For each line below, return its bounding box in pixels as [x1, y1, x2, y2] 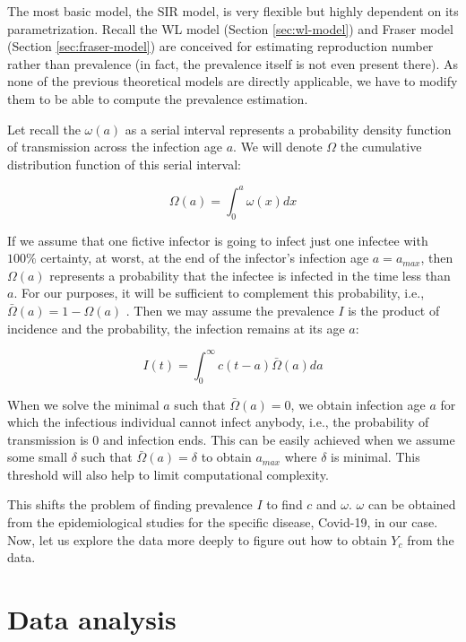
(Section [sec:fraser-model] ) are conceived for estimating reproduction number [7, 37, 434, 56]
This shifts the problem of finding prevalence [7, 495, 253, 514]
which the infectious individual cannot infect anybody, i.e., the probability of [7, 412, 429, 431]
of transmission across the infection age [7, 137, 223, 156]
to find [266, 495, 303, 514]
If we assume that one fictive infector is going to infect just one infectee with [7, 230, 428, 249]
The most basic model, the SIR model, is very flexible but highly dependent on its [7, 2, 459, 20]
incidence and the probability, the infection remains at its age [7, 318, 345, 337]
